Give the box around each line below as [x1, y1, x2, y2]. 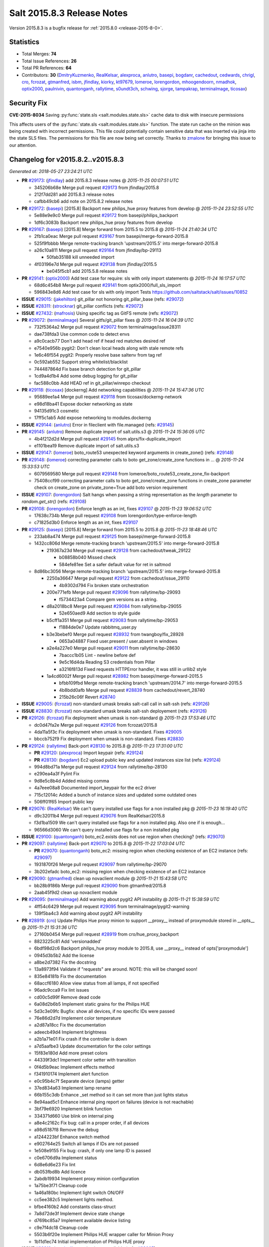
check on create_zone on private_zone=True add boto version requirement [34, 484, 188, 491]
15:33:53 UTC [21, 464, 50, 470]
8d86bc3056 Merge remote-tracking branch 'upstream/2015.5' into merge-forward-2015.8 [34, 569, 221, 575]
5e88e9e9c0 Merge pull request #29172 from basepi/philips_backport [34, 212, 178, 218]
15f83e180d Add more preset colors [34, 1050, 108, 1056]
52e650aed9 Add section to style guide [59, 610, 140, 616]
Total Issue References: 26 [21, 58, 77, 64]
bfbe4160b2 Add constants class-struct [34, 1204, 116, 1210]
